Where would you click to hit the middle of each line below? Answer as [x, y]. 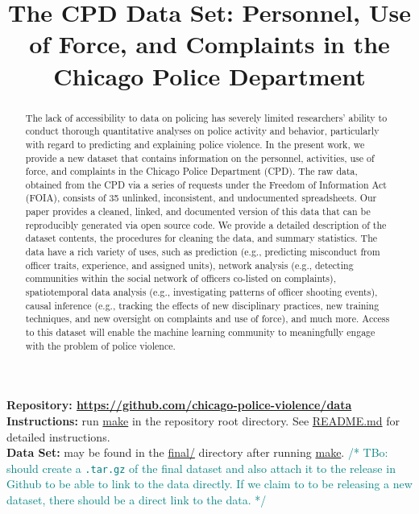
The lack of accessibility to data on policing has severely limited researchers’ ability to [206, 117]
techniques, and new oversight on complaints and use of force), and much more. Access [207, 319]
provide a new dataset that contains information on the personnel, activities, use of [200, 158]
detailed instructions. [58, 436]
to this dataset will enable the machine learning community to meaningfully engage [200, 332]
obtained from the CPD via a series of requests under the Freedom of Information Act [206, 184]
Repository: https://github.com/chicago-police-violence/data [179, 405]
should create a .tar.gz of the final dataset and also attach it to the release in [201, 468]
